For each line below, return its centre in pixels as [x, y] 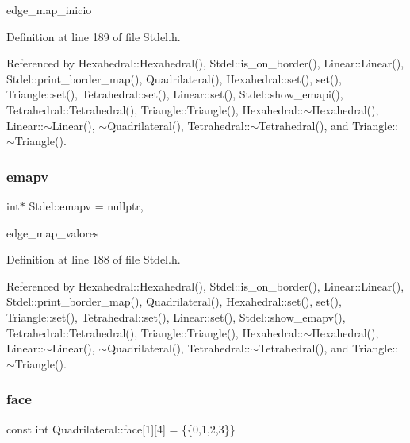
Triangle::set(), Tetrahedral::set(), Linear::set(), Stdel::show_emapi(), [175, 94]
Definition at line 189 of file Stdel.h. [94, 36]
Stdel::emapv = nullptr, [86, 205]
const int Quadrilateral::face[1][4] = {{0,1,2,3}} [121, 428]
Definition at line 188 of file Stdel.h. [94, 259]
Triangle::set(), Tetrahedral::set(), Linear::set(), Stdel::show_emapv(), [176, 316]
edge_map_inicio [49, 10]
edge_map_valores [53, 232]
